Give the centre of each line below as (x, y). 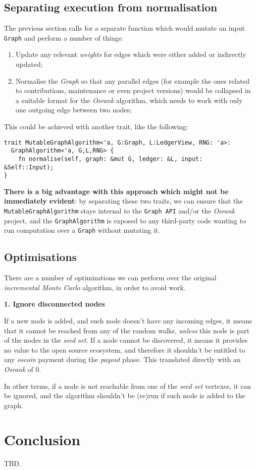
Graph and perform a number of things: (64, 37)
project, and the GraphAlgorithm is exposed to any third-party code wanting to (125, 220)
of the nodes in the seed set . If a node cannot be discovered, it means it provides (126, 340)
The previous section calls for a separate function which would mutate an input (125, 28)
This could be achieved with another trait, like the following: (96, 127)
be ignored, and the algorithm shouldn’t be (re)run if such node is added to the (125, 395)
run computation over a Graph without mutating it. (82, 230)
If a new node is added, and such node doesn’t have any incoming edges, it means (128, 321)
